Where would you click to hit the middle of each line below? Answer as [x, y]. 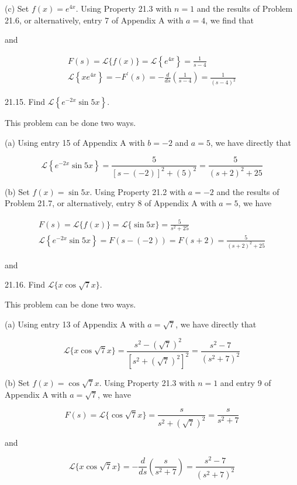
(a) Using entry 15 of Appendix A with [75, 142]
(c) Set [17, 8]
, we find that [230, 20]
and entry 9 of [246, 383]
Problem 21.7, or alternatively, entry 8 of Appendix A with [110, 203]
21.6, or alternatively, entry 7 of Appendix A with [94, 20]
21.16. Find [25, 284]
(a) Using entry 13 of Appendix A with [75, 324]
